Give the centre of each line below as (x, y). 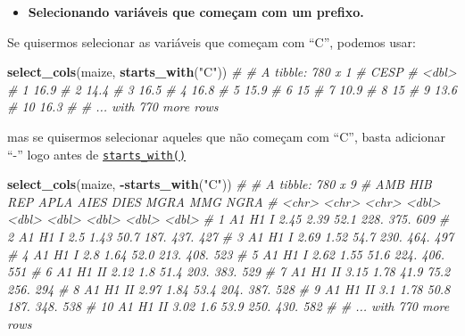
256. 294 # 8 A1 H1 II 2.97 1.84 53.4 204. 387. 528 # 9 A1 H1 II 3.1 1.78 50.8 (229, 288)
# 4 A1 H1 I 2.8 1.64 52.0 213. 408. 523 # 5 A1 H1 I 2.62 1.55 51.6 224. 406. (226, 254)
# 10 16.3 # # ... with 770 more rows (113, 107)
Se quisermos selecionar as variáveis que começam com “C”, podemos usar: (212, 41)
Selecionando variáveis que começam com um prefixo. (196, 12)
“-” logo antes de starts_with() (97, 154)
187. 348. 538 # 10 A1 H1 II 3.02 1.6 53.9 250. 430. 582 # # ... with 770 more (228, 306)
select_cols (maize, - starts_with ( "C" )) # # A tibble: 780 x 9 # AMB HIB (220, 184)
